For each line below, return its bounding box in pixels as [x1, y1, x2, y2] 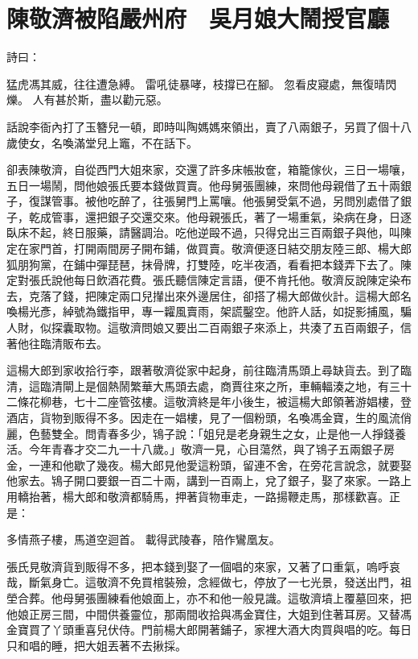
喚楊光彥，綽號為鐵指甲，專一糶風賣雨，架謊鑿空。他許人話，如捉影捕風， [6, 303, 400, 320]
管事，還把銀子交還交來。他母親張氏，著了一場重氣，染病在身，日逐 [51, 208, 412, 225]
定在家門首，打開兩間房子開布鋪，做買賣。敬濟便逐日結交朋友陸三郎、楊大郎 [6, 240, 412, 257]
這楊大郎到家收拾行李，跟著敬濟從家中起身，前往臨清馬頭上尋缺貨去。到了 [6, 362, 400, 379]
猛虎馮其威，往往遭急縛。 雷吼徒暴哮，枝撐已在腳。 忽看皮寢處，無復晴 [6, 75, 386, 92]
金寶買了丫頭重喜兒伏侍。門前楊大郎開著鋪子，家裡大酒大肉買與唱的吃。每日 [6, 621, 412, 638]
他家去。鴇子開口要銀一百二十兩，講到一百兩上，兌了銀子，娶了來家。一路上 [6, 472, 412, 489]
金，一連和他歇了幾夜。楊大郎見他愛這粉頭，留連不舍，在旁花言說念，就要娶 [6, 456, 412, 473]
